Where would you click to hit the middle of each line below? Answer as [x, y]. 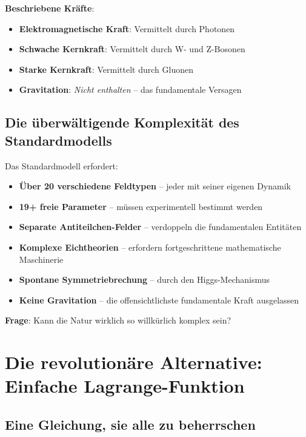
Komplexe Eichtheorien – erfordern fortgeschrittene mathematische [150, 247]
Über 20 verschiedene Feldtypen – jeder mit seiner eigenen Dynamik [155, 186]
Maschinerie [41, 259]
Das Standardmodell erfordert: [62, 165]
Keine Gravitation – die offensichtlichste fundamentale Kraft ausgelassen [159, 300]
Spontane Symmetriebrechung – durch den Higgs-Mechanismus [145, 279]
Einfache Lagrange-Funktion [125, 386]
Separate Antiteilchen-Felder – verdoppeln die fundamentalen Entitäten [160, 227]
